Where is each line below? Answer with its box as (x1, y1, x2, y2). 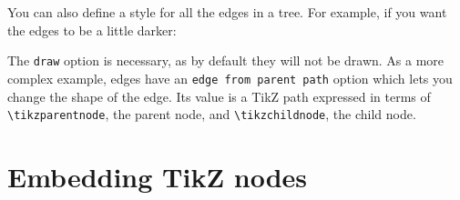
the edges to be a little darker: (7, 20, 177, 39)
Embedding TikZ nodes (7, 157, 308, 195)
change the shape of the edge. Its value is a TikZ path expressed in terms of (7, 86, 431, 105)
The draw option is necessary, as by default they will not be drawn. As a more (7, 51, 445, 70)
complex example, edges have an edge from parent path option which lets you (7, 68, 453, 87)
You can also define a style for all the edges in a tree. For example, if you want (7, 3, 447, 21)
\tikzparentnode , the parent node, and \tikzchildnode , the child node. (7, 105, 416, 124)
